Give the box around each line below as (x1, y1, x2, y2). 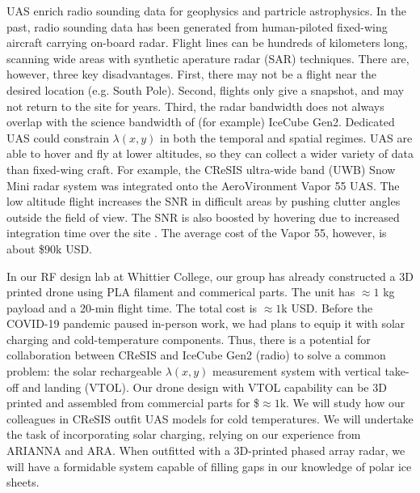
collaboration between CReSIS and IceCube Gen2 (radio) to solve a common (6, 346, 386, 363)
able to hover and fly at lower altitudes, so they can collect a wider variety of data (6, 145, 414, 162)
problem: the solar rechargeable (6, 363, 162, 380)
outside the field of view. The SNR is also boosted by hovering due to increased (6, 208, 400, 225)
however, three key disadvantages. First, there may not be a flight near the (6, 66, 376, 83)
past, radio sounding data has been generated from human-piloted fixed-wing (6, 18, 388, 35)
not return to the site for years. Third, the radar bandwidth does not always (6, 97, 384, 114)
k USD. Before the (281, 299, 373, 316)
